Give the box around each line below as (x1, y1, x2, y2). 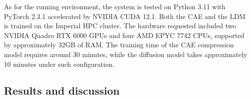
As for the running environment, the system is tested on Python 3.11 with (4, 1, 226, 11)
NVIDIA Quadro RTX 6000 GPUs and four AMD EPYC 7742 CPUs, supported (4, 30, 245, 40)
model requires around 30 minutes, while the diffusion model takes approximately (4, 49, 248, 59)
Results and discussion (4, 82, 120, 98)
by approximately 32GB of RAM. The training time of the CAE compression (4, 40, 234, 50)
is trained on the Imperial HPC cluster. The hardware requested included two (4, 20, 236, 31)
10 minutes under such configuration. (4, 59, 115, 69)
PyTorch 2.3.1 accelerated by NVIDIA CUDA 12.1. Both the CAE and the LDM (4, 11, 246, 21)
